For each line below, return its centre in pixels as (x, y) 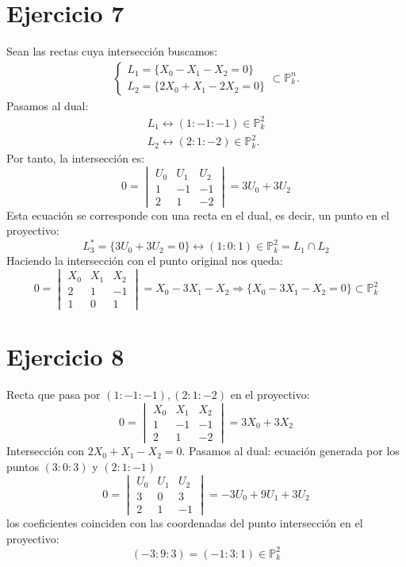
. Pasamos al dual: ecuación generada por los (291, 451)
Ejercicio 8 (65, 356)
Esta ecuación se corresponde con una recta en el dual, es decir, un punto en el (198, 215)
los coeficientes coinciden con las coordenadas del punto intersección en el (185, 523)
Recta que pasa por (54, 394)
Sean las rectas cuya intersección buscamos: (112, 51)
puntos (23, 466)
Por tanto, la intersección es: (76, 158)
